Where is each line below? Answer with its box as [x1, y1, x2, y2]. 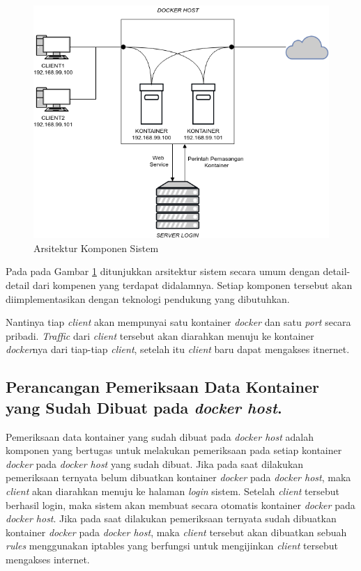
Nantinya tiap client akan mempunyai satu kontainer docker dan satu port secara [6, 315, 351, 329]
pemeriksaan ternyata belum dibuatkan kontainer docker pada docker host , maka [6, 470, 351, 485]
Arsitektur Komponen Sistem [33, 240, 159, 255]
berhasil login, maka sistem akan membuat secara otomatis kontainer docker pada [6, 497, 355, 512]
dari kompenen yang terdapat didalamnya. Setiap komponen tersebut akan [32, 277, 353, 292]
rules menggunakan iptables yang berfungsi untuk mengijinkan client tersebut [6, 538, 339, 553]
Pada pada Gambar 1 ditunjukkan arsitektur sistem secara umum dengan [6, 264, 320, 279]
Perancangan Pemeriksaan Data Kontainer [6, 376, 319, 398]
